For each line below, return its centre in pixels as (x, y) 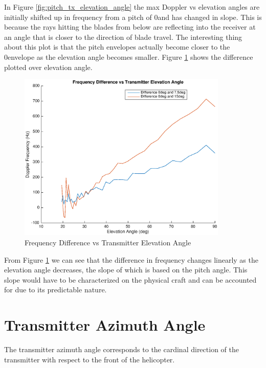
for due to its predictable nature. (56, 290)
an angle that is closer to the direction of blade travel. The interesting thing (123, 37)
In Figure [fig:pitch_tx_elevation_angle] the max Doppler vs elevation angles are (132, 7)
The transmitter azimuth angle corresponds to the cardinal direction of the (121, 349)
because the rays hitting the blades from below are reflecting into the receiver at (130, 27)
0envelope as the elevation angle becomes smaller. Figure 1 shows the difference (129, 56)
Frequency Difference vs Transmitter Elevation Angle (108, 242)
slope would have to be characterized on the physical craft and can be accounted (130, 279)
